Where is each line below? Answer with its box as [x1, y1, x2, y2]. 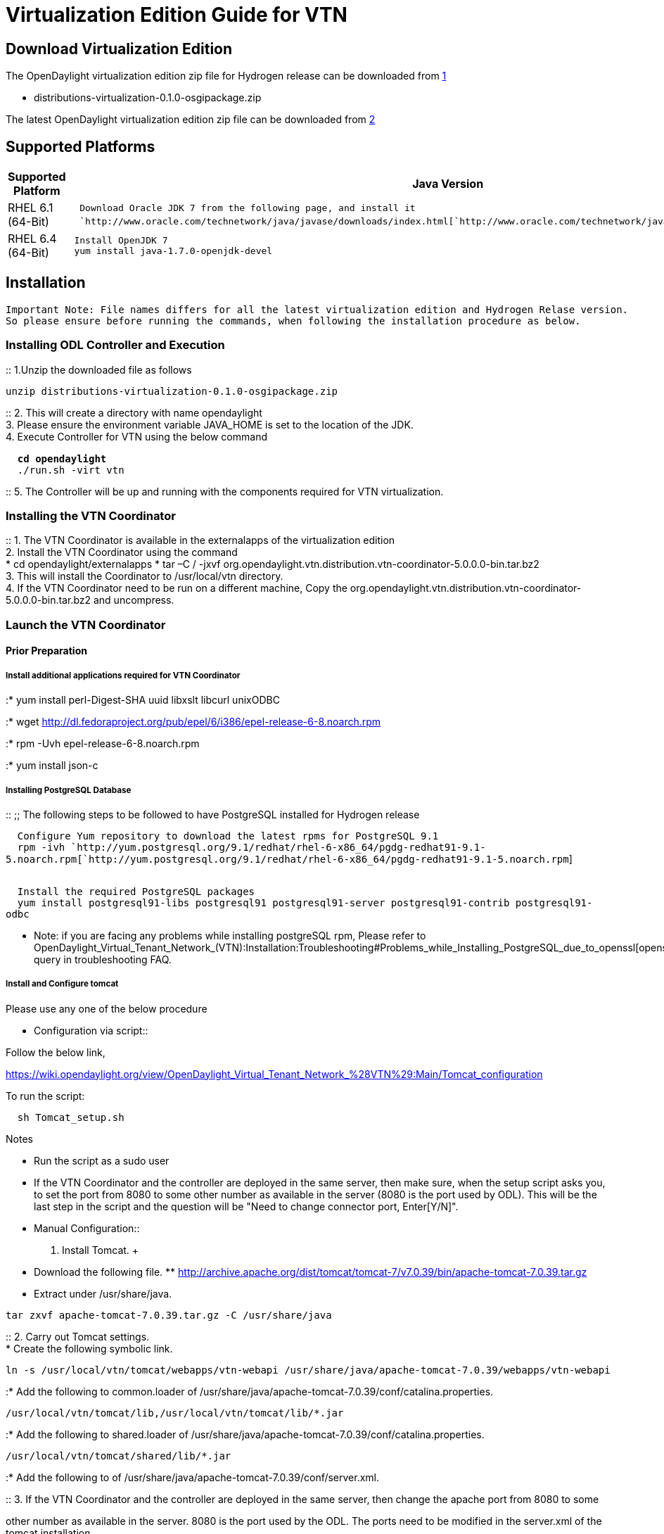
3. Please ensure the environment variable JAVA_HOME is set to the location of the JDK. [6, 418, 414, 431]
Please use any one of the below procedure [6, 1002, 207, 1015]
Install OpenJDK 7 [74, 235, 168, 246]
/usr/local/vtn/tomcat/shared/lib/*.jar [6, 1450, 231, 1462]
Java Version [412, 177, 484, 191]
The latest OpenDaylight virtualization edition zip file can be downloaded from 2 [6, 113, 376, 126]
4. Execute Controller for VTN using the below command [6, 430, 267, 443]
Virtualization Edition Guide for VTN [6, 3, 347, 27]
